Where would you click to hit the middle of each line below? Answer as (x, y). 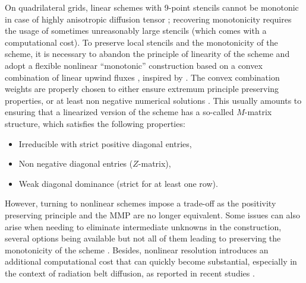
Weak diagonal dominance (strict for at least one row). (118, 183)
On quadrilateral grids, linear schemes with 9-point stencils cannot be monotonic (152, 7)
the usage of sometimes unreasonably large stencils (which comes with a (136, 31)
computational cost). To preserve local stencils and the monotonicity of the (141, 42)
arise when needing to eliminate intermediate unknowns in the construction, (143, 226)
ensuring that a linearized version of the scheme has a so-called (119, 112)
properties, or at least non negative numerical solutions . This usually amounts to (153, 100)
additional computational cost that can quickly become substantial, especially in (151, 261)
